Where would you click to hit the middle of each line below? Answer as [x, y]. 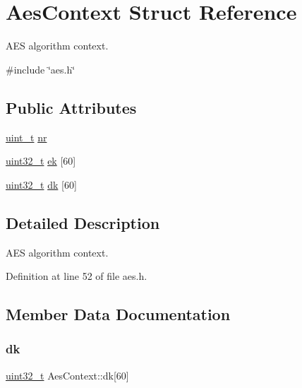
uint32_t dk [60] [41, 184]
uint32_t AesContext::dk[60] [67, 375]
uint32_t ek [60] [41, 161]
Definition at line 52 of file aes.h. [77, 276]
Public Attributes [71, 107]
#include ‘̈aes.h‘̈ [41, 69]
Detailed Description [83, 222]
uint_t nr [26, 137]
